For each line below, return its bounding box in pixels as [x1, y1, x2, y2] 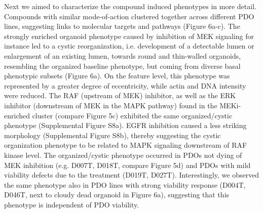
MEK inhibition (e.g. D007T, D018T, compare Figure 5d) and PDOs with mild [4, 159, 251, 170]
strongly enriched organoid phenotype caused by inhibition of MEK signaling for [4, 30, 254, 41]
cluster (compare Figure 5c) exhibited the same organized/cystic [32, 110, 233, 120]
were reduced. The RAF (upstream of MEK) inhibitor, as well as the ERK [4, 90, 236, 101]
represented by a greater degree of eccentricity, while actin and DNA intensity [4, 80, 246, 91]
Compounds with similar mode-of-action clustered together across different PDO [4, 11, 254, 21]
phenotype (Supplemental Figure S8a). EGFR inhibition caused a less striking [4, 120, 247, 131]
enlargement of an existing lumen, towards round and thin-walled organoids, [4, 50, 241, 61]
